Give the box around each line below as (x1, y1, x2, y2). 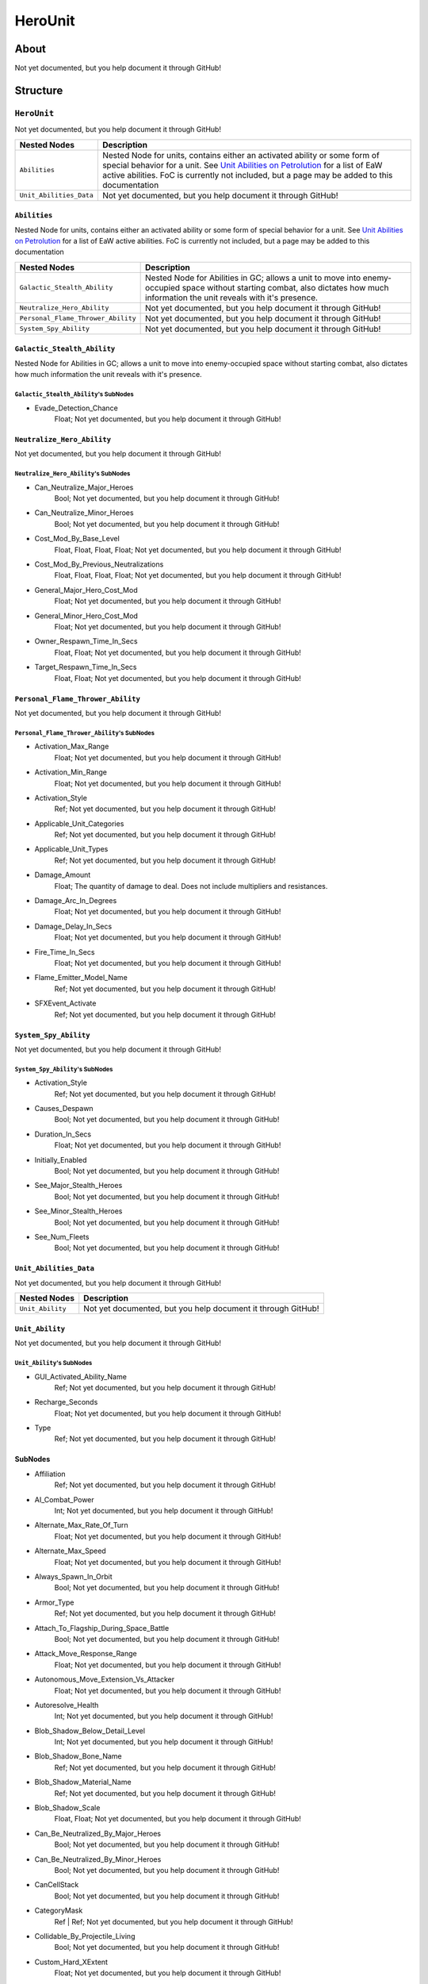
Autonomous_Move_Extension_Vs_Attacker (34, 1674, 175, 1684)
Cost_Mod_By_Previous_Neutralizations (34, 559, 164, 569)
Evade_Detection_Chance (34, 403, 118, 413)
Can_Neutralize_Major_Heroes (34, 483, 134, 492)
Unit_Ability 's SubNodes (14, 1359, 93, 1367)
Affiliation (34, 1469, 67, 1478)
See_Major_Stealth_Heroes (34, 1181, 123, 1190)
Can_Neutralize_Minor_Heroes (34, 508, 134, 517)
